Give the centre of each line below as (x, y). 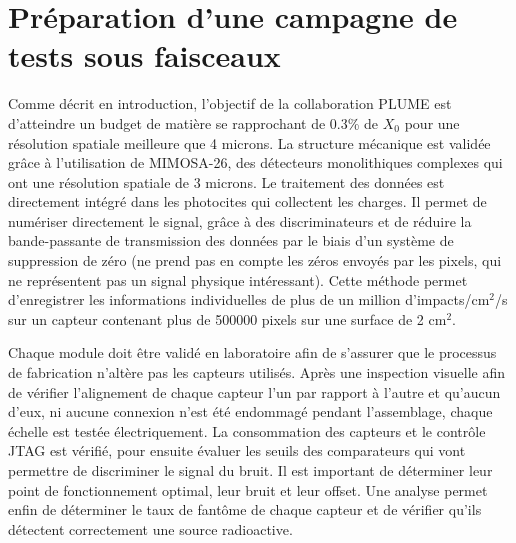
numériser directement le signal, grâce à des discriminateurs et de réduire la (240, 220)
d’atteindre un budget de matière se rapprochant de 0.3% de (193, 122)
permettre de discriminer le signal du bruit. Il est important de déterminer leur (250, 470)
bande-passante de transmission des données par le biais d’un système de (231, 240)
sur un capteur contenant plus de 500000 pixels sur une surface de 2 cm (227, 318)
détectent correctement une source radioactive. (150, 528)
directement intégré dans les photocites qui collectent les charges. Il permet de (247, 201)
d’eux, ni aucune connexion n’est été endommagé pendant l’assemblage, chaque (250, 411)
